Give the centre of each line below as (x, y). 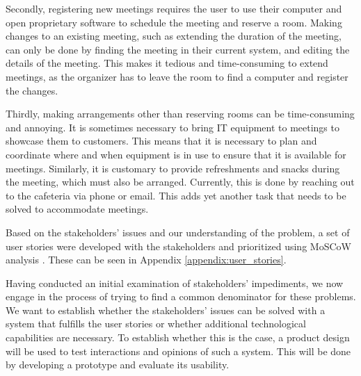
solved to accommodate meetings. (77, 209)
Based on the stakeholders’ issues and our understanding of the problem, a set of (178, 232)
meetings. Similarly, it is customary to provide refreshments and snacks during (173, 168)
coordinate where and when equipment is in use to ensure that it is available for (176, 154)
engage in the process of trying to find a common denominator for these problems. (181, 296)
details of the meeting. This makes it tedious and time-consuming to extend (167, 63)
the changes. (32, 90)
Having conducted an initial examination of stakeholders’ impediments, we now (175, 283)
